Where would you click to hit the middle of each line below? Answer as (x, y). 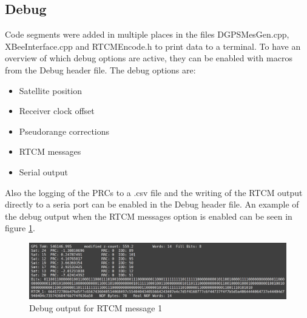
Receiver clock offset (57, 111)
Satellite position (50, 90)
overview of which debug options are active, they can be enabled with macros (149, 58)
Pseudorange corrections (64, 131)
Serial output (43, 171)
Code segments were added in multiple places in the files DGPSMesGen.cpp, (147, 34)
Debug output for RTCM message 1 (96, 307)
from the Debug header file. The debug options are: (100, 69)
